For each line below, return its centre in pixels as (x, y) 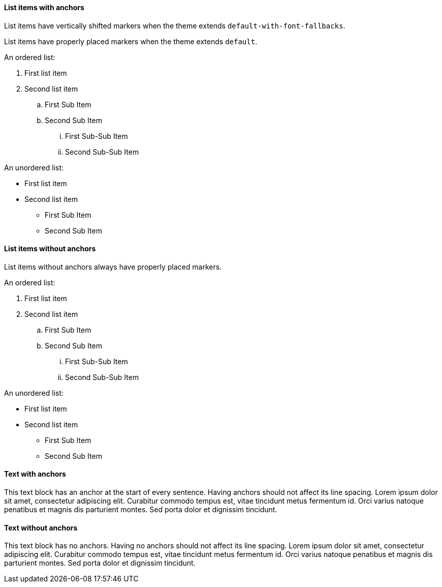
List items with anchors (44, 7)
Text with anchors (35, 474)
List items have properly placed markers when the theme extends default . (131, 41)
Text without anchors (41, 527)
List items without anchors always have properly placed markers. (113, 267)
